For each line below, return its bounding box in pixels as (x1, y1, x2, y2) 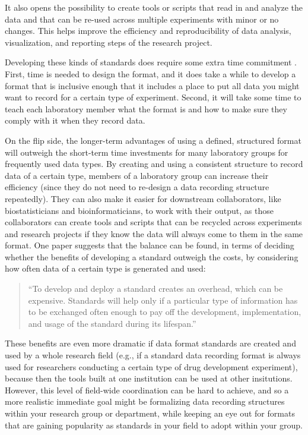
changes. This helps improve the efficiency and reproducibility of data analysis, (5, 24, 291, 37)
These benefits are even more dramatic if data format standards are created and (5, 337, 296, 349)
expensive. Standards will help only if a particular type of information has (28, 294, 298, 306)
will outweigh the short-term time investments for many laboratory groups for (5, 146, 288, 158)
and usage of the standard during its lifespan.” (28, 317, 196, 329)
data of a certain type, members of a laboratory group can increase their (5, 169, 269, 181)
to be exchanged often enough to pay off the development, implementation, (28, 305, 301, 318)
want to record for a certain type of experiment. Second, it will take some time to (5, 91, 301, 103)
